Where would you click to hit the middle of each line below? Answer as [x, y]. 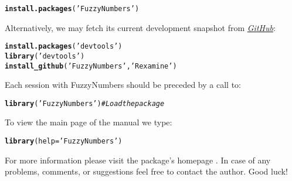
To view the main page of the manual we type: [89, 122]
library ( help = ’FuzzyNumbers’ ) [64, 141]
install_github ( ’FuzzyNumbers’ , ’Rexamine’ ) [91, 66]
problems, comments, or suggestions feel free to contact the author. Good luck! [146, 171]
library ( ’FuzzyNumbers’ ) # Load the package [85, 103]
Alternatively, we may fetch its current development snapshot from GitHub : [140, 27]
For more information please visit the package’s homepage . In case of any [138, 160]
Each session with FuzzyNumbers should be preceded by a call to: [123, 85]
